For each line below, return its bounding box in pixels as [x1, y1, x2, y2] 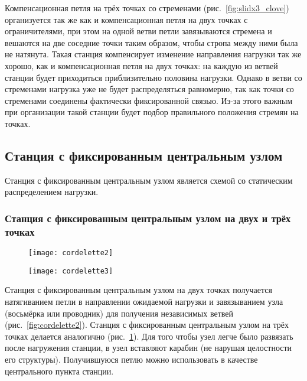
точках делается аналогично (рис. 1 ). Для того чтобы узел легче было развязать [5, 330, 293, 342]
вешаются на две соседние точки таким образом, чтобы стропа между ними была [5, 36, 298, 48]
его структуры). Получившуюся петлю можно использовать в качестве [5, 353, 258, 365]
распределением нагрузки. [5, 185, 99, 198]
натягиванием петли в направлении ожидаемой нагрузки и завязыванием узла [5, 295, 283, 307]
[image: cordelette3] [28, 266, 113, 275]
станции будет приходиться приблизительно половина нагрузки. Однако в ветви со [5, 71, 302, 83]
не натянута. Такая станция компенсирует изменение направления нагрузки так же [5, 48, 302, 60]
